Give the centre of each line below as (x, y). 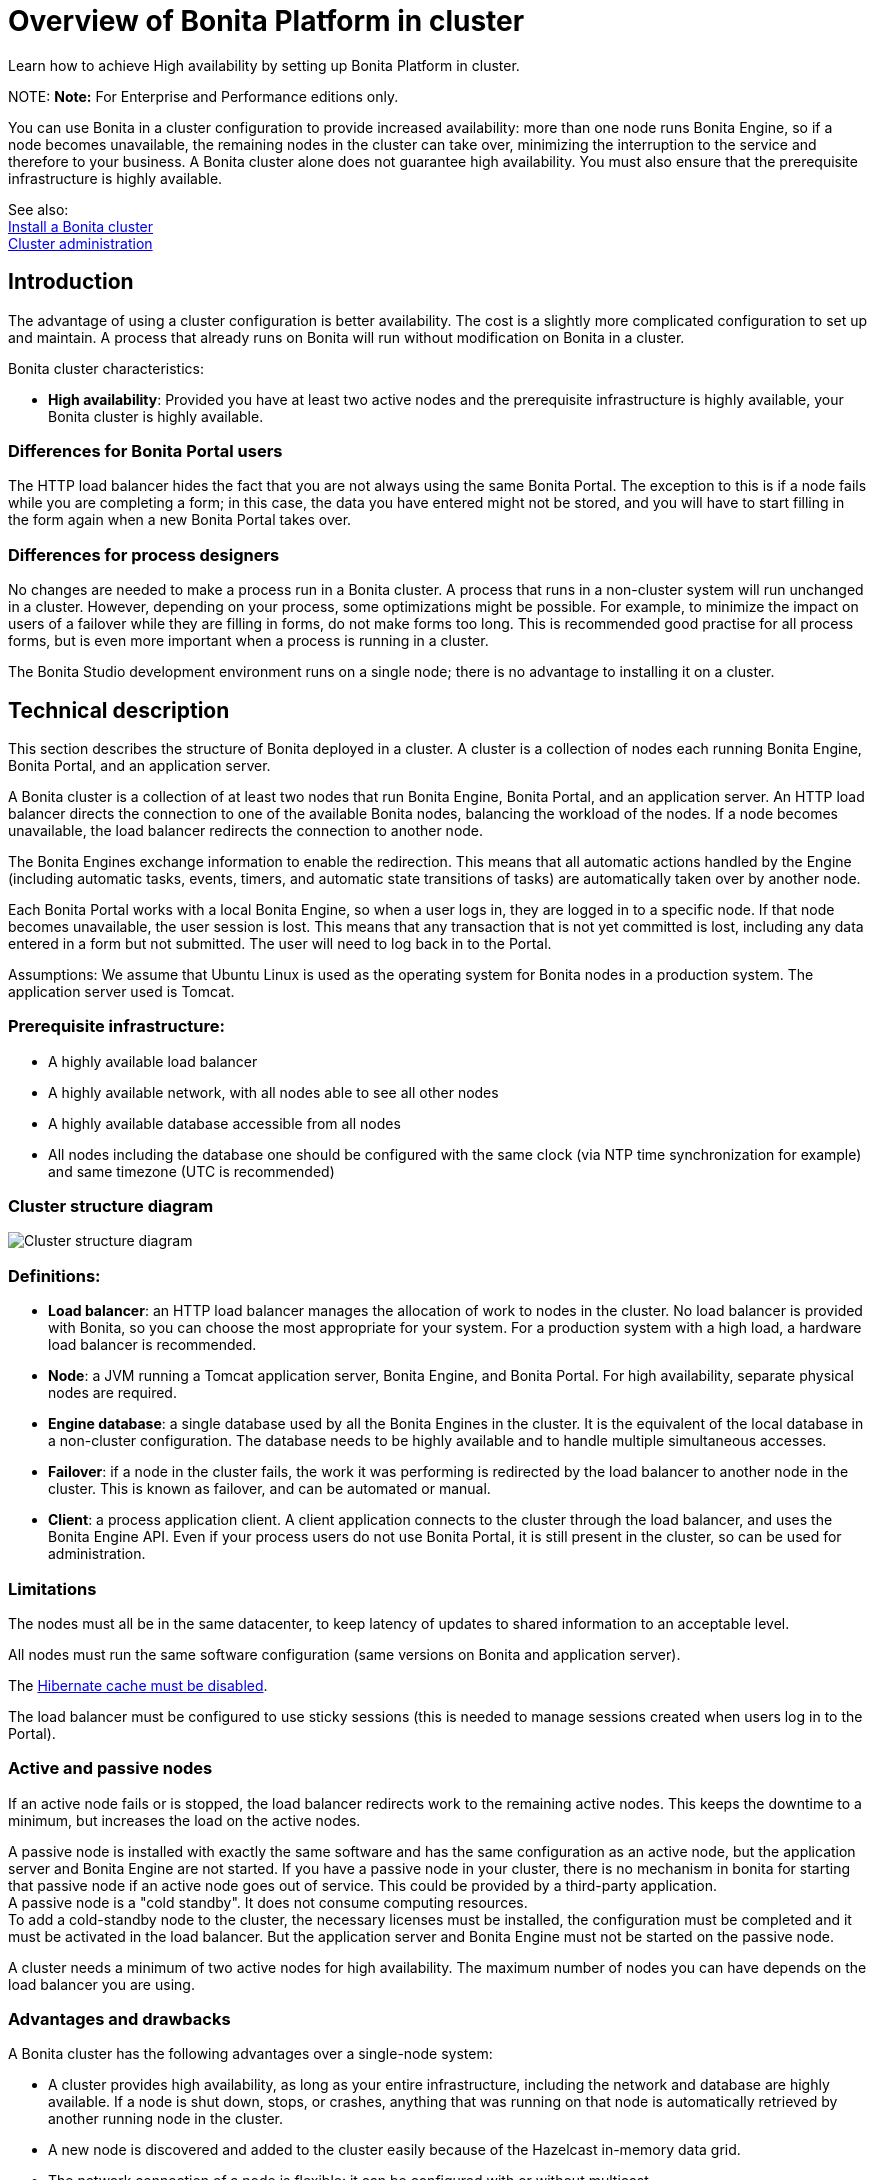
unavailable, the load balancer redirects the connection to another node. (246, 830)
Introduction (71, 282)
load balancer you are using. (101, 1984)
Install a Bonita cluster (81, 226)
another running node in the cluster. (166, 2119)
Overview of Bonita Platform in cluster (266, 21)
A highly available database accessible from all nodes (224, 1123)
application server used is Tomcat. (121, 991)
